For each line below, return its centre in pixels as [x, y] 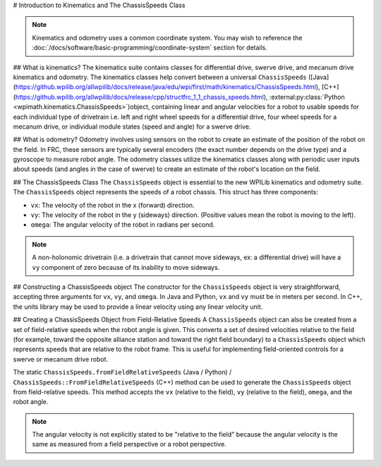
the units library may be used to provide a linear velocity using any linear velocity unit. [138, 307]
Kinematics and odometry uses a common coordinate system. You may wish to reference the [167, 37]
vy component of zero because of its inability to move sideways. [126, 267]
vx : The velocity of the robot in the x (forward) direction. [113, 205]
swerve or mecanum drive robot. [61, 359]
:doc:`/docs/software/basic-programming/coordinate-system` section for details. [150, 48]
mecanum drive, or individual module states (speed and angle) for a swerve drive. [132, 126]
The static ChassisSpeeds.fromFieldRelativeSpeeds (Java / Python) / [122, 372]
